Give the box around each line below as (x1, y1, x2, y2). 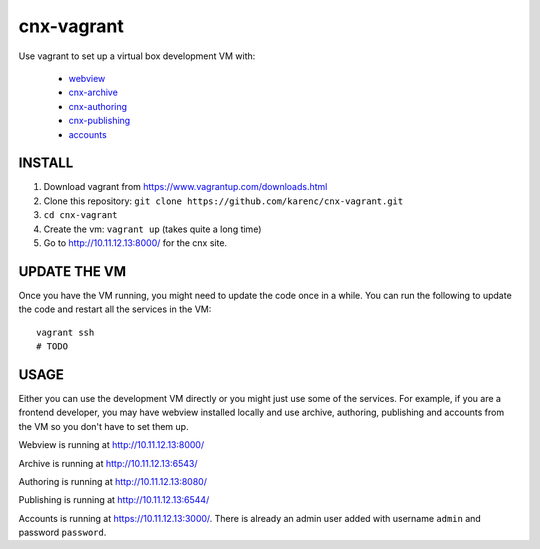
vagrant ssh (36, 326, 95, 338)
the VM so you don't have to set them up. (18, 420, 189, 432)
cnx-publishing (68, 115, 131, 127)
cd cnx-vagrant (43, 210, 119, 221)
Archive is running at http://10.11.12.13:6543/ (18, 457, 198, 469)
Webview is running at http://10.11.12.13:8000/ (18, 439, 205, 451)
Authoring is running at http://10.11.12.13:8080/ (18, 475, 207, 487)
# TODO (36, 341, 69, 352)
